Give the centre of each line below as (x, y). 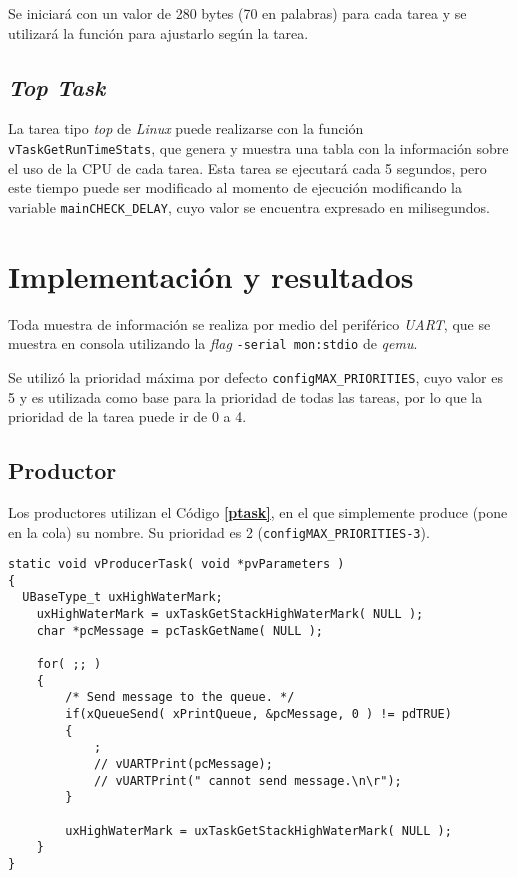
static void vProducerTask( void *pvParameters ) (176, 564)
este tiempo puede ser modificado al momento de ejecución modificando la (235, 187)
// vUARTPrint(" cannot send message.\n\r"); (247, 780)
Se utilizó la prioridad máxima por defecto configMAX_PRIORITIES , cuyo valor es (255, 376)
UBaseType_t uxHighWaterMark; (122, 597)
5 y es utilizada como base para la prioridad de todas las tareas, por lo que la (245, 396)
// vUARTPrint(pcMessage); (183, 764)
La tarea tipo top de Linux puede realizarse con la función (186, 128)
